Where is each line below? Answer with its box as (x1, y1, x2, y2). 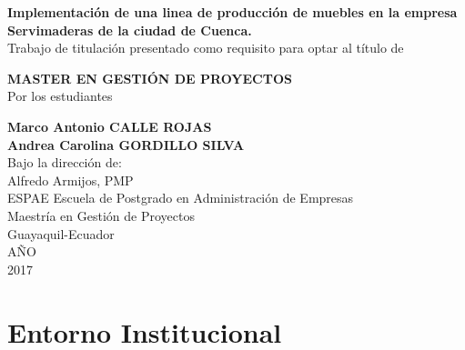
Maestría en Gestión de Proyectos (7, 205, 195, 225)
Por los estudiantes (7, 86, 113, 105)
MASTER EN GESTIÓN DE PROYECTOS (7, 68, 292, 87)
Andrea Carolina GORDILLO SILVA (7, 135, 245, 154)
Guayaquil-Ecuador (7, 224, 115, 243)
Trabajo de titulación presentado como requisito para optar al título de (7, 38, 404, 57)
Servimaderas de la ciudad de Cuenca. (7, 20, 252, 39)
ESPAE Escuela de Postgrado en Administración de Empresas (7, 188, 354, 207)
